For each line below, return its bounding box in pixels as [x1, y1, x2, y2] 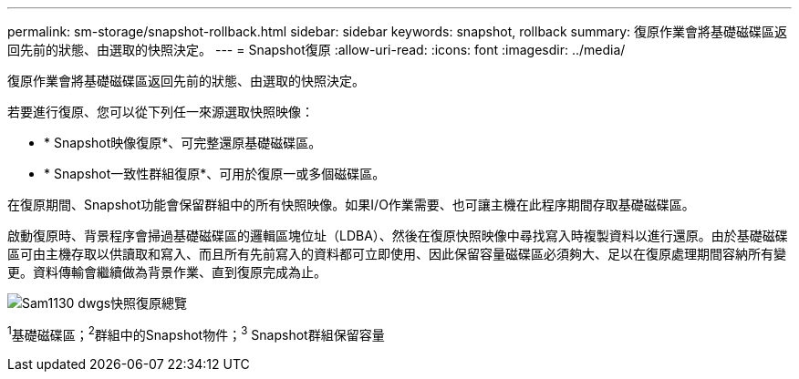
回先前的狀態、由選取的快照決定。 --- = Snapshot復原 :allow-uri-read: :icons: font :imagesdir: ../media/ [7, 42, 626, 57]
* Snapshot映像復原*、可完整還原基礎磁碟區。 [44, 135, 322, 150]
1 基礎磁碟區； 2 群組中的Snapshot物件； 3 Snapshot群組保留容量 [7, 324, 385, 343]
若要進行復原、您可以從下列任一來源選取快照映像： [7, 104, 314, 119]
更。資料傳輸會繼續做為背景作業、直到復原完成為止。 [7, 264, 327, 280]
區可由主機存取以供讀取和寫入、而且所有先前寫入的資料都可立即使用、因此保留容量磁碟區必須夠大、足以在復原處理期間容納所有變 [7, 246, 786, 261]
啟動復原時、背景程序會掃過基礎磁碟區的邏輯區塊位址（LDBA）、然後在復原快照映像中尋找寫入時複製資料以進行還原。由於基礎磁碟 [7, 228, 788, 243]
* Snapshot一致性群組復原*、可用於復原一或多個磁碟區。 [44, 166, 386, 181]
